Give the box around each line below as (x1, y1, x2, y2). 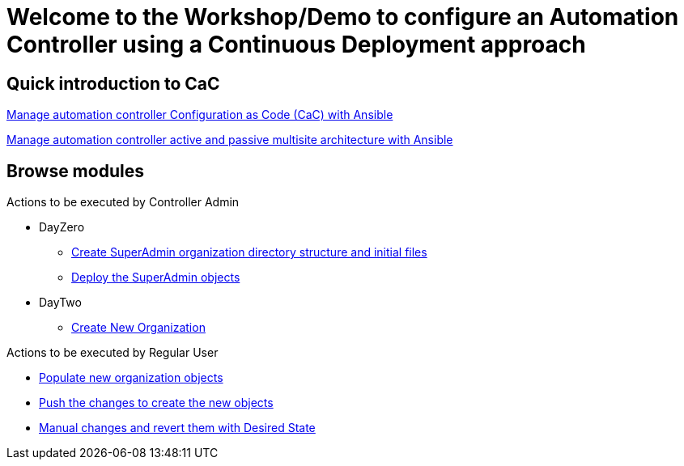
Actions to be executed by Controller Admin (6, 195, 240, 210)
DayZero (39, 220, 85, 235)
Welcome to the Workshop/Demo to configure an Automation (6, 3, 679, 31)
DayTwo (39, 295, 82, 310)
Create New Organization (71, 320, 206, 335)
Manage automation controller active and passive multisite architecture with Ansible (6, 133, 453, 147)
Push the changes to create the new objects (39, 396, 274, 410)
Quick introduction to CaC (6, 73, 220, 94)
